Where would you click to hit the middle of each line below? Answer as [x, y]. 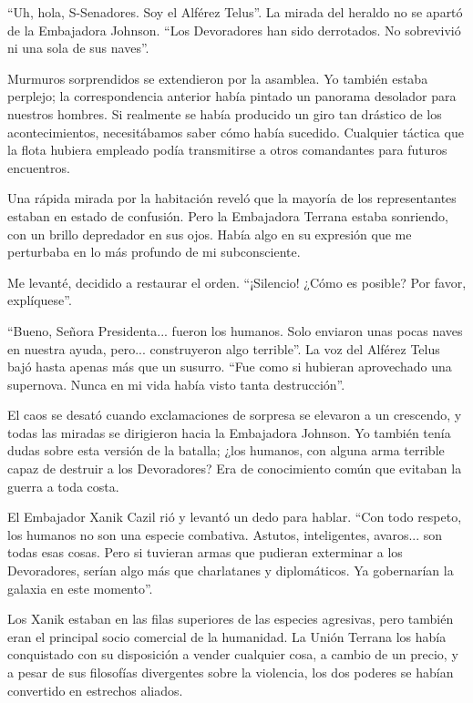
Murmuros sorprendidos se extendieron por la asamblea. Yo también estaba [218, 78]
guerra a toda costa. [63, 486]
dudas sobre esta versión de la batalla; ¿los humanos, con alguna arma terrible [226, 450]
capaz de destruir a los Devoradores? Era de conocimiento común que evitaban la [235, 469]
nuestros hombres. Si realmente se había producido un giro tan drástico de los [225, 113]
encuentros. [39, 167]
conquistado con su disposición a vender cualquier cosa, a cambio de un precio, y [233, 654]
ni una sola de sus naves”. [78, 48]
